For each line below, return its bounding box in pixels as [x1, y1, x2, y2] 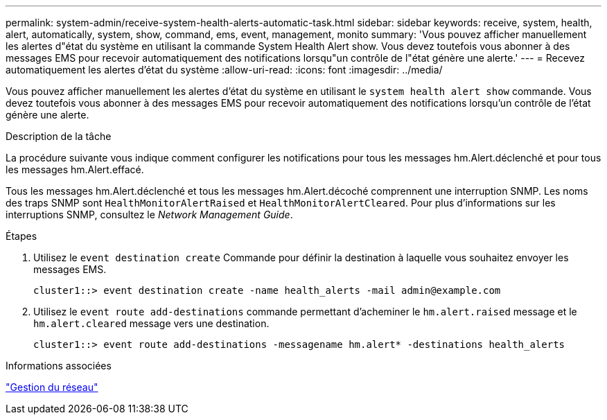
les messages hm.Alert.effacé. [6, 164, 144, 175]
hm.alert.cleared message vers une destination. [33, 317, 270, 329]
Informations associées [6, 360, 112, 371]
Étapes [6, 230, 37, 242]
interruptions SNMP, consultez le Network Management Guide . [6, 209, 293, 220]
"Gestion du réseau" [6, 381, 98, 393]
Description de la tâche [6, 130, 112, 142]
